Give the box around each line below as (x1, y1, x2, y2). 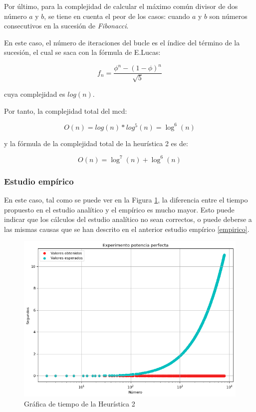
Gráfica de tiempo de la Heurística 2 (24, 398, 135, 409)
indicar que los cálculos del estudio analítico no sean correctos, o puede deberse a (4, 214, 252, 224)
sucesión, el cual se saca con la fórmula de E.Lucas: (4, 47, 161, 57)
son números (209, 10, 248, 21)
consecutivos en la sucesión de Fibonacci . (4, 20, 129, 31)
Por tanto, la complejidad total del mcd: (4, 105, 127, 116)
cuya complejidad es (4, 88, 65, 99)
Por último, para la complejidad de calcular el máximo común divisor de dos (4, 1, 238, 11)
